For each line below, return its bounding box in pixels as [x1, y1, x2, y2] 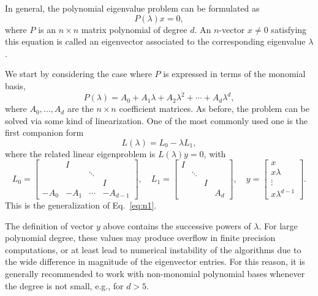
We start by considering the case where [5, 67, 152, 80]
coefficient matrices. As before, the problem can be [119, 102, 309, 115]
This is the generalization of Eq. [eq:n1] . [5, 199, 157, 212]
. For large [259, 219, 298, 232]
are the [67, 102, 94, 115]
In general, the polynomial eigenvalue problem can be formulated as [5, 2, 260, 14]
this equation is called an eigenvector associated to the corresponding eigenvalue [5, 35, 306, 48]
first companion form [5, 126, 84, 139]
